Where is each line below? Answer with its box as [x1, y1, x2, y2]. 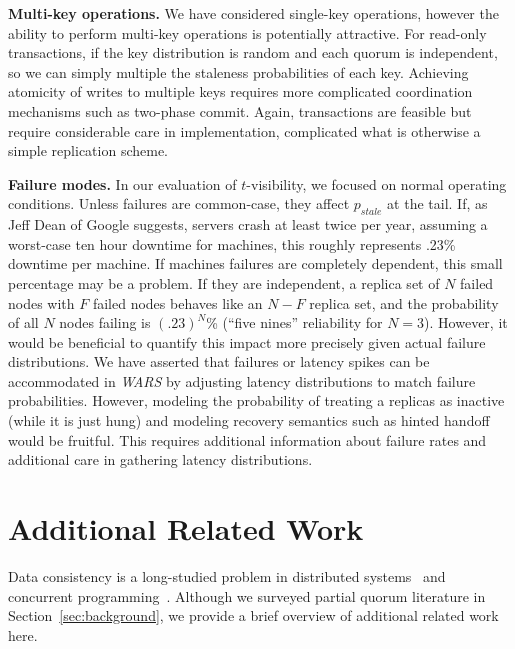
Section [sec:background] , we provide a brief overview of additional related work [8, 605, 499, 626]
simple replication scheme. [8, 140, 169, 161]
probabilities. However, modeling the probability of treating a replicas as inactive [8, 390, 505, 411]
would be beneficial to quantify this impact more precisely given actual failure [8, 331, 486, 352]
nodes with [8, 292, 75, 313]
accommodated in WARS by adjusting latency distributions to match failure [8, 370, 476, 391]
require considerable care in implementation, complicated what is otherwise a [8, 120, 481, 141]
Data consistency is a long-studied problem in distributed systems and [8, 565, 446, 586]
